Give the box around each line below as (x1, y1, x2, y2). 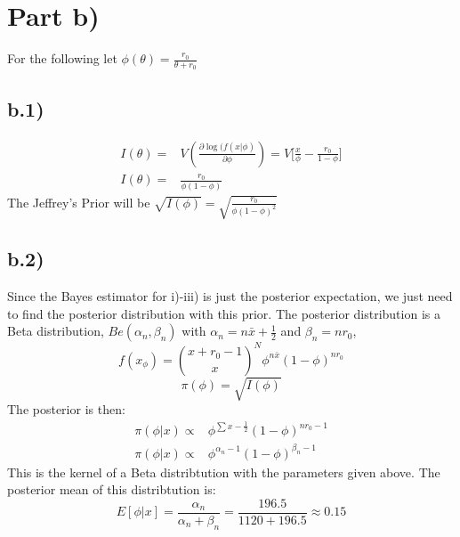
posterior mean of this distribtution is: (7, 480, 216, 499)
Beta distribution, (7, 321, 104, 340)
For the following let (7, 49, 117, 68)
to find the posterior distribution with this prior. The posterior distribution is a (7, 304, 440, 322)
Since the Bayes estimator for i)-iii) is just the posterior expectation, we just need (7, 286, 453, 305)
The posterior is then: (7, 400, 125, 419)
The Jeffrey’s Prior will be (7, 192, 150, 211)
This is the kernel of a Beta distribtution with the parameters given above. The (7, 462, 440, 481)
